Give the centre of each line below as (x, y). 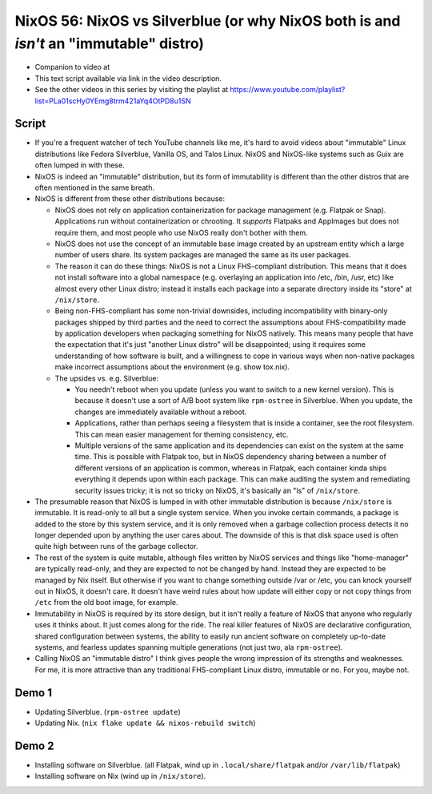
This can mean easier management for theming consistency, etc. (182, 434)
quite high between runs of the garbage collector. (116, 546)
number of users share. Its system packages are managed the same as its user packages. (203, 255)
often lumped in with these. (80, 165)
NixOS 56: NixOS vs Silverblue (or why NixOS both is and (208, 21)
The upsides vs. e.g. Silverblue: (107, 378)
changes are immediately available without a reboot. (161, 412)
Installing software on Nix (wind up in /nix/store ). (120, 776)
